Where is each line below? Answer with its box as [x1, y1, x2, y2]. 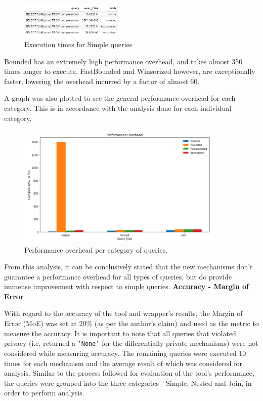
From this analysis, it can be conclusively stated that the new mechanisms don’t [4, 261, 253, 272]
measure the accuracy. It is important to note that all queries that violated [4, 328, 236, 338]
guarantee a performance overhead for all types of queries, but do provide [4, 271, 232, 282]
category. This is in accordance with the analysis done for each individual [4, 102, 232, 113]
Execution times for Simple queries [24, 38, 133, 49]
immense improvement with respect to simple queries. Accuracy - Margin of [4, 281, 249, 292]
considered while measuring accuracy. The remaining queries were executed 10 [4, 347, 246, 358]
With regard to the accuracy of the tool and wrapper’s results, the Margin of [4, 308, 243, 318]
